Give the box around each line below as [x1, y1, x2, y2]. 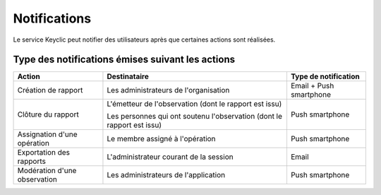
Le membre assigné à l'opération [107, 134, 216, 144]
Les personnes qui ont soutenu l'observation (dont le [107, 112, 282, 122]
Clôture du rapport [17, 110, 79, 119]
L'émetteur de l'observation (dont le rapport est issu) [107, 99, 282, 109]
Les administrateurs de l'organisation [107, 85, 230, 95]
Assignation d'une [17, 129, 78, 139]
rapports [17, 156, 46, 166]
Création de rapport [17, 85, 83, 95]
